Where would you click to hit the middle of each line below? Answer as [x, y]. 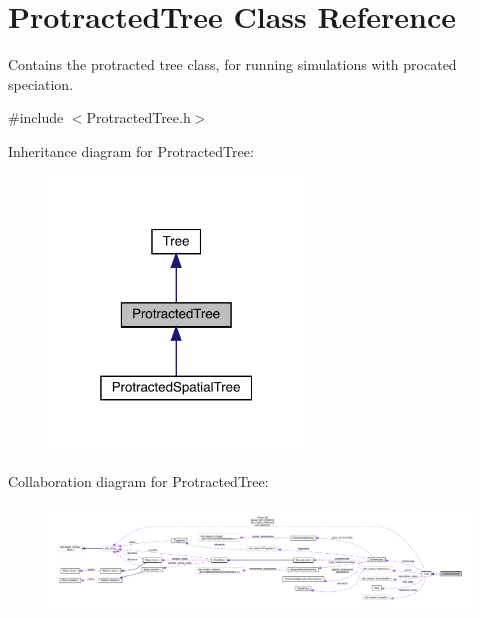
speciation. [41, 83]
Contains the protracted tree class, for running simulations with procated [232, 64]
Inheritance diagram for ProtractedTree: [131, 150]
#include [36, 117]
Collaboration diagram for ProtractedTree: [138, 481]
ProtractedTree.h [138, 117]
